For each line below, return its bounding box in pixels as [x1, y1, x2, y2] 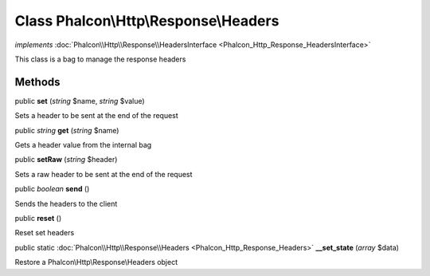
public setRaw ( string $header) [14, 155, 118, 164]
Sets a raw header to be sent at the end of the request [14, 169, 193, 179]
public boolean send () [14, 184, 90, 194]
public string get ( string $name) [14, 125, 119, 135]
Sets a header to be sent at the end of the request [14, 111, 178, 120]
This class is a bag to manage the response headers [14, 54, 186, 64]
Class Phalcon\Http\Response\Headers [14, 12, 279, 30]
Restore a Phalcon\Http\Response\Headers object [14, 258, 178, 267]
